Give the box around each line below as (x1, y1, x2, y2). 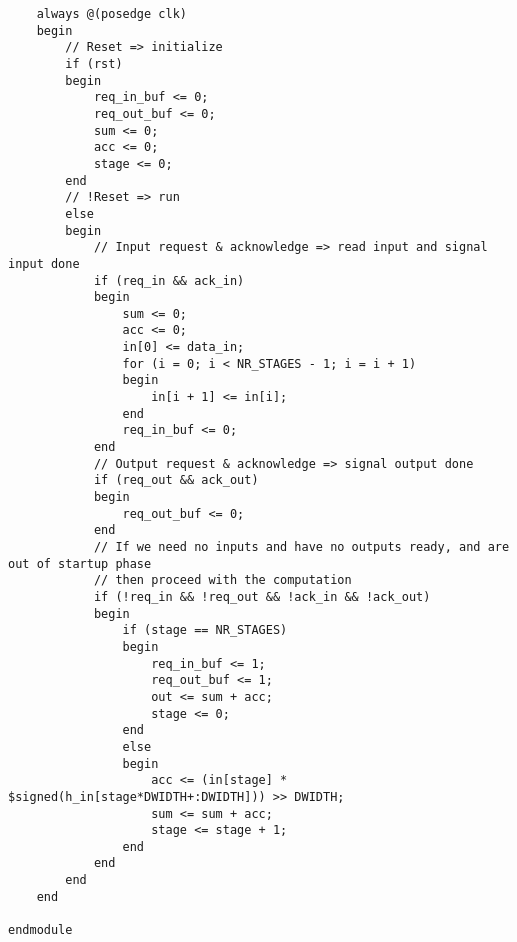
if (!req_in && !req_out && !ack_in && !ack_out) (93, 589, 431, 604)
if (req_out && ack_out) (93, 473, 259, 488)
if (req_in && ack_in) (93, 273, 245, 288)
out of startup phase (8, 556, 152, 571)
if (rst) (65, 56, 123, 71)
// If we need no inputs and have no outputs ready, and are (93, 540, 510, 554)
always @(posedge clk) (36, 7, 187, 21)
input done (8, 256, 80, 271)
